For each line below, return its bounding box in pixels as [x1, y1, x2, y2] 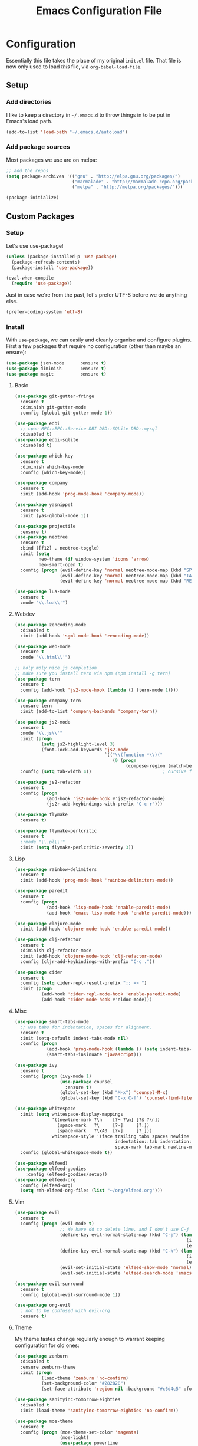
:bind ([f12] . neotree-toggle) [20, 545, 100, 551]
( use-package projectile [14, 523, 76, 529]
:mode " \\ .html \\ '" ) [20, 655, 71, 660]
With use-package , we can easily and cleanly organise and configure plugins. [6, 336, 192, 343]
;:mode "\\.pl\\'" [20, 839, 65, 844]
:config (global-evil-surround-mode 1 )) [20, 1291, 121, 1298]
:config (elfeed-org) [20, 1182, 74, 1188]
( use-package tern [14, 676, 60, 682]
